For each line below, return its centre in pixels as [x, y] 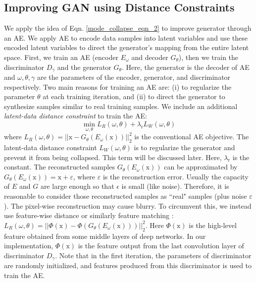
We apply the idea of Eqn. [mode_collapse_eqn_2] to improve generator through [128, 28]
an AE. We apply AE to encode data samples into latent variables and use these [126, 37]
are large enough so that [77, 186]
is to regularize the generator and [184, 147]
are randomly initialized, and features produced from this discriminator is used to [128, 265]
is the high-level [213, 225]
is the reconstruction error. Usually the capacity [176, 176]
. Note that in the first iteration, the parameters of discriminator [153, 255]
